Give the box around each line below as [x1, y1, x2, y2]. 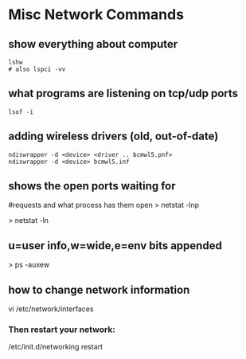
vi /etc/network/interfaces [8, 304, 94, 314]
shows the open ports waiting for [8, 179, 177, 193]
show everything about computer [8, 37, 178, 51]
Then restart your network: [8, 324, 115, 335]
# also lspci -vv [8, 65, 66, 73]
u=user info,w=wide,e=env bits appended [8, 239, 223, 252]
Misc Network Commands [8, 6, 185, 24]
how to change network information [8, 283, 190, 296]
